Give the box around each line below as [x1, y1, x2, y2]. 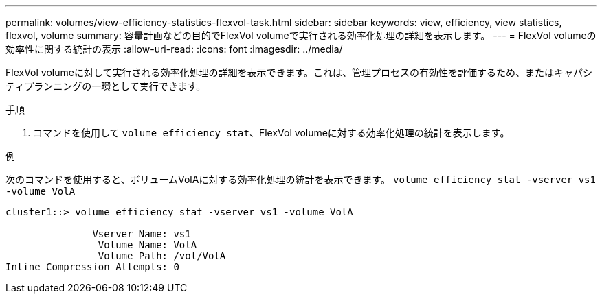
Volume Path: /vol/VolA [98, 250, 226, 261]
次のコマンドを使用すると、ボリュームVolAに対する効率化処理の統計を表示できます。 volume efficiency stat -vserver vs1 [5, 174, 596, 185]
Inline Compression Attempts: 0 [5, 261, 179, 272]
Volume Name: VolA [98, 239, 197, 250]
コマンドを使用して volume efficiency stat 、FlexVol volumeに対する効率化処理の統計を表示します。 [33, 127, 510, 139]
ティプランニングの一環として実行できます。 [5, 80, 206, 92]
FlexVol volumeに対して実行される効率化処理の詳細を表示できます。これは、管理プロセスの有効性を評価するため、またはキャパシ [5, 67, 593, 78]
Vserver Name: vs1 [92, 228, 191, 239]
